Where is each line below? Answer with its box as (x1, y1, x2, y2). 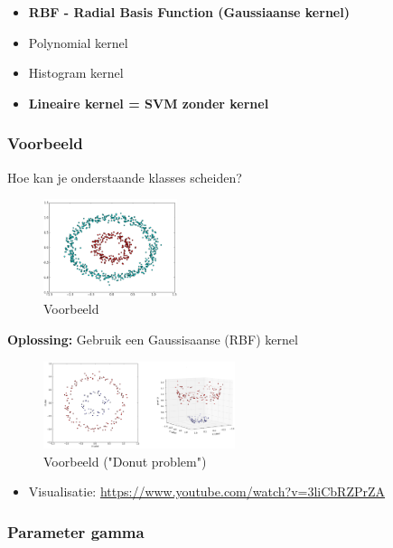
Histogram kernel (28, 63, 124, 82)
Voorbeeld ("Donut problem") (43, 451, 207, 470)
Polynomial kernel (28, 33, 128, 52)
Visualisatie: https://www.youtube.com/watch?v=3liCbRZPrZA (28, 482, 386, 501)
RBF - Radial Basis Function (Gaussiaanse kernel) (28, 3, 350, 21)
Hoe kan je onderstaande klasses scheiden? (7, 167, 242, 186)
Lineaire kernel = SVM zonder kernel (28, 93, 269, 112)
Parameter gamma (7, 520, 145, 543)
